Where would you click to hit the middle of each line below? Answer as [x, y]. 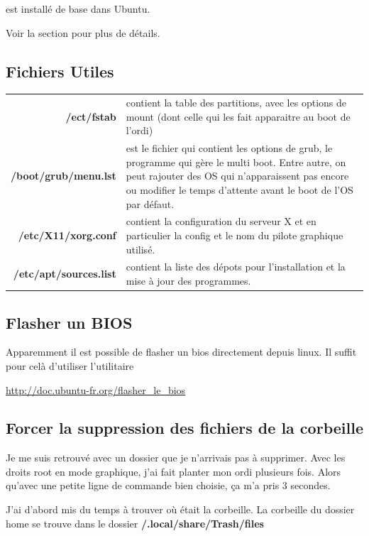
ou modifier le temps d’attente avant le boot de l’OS [239, 189]
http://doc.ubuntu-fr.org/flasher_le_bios [96, 389]
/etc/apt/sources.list [65, 274]
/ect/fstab [91, 116]
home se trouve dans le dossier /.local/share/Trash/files [135, 523]
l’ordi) [139, 130]
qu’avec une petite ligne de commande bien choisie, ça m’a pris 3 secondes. [168, 485]
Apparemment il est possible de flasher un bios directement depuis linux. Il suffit [181, 352]
